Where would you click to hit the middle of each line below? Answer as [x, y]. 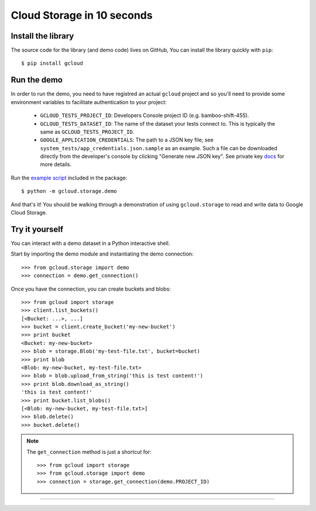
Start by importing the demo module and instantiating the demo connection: [102, 254]
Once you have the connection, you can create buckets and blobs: [91, 289]
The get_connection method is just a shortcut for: [89, 452]
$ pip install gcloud [52, 63]
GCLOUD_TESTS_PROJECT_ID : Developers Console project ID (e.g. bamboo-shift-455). [145, 115]
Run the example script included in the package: [69, 178]
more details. [56, 164]
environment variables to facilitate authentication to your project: [89, 102]
